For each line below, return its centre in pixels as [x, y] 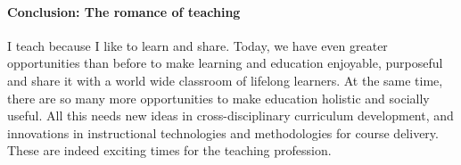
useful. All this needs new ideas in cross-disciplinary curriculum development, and [230, 115]
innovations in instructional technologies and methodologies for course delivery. [223, 132]
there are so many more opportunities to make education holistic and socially [218, 98]
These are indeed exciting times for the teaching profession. [169, 150]
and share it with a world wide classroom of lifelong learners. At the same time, [225, 80]
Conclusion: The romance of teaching [124, 11]
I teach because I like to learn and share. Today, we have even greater [198, 45]
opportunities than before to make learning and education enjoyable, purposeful [225, 63]
